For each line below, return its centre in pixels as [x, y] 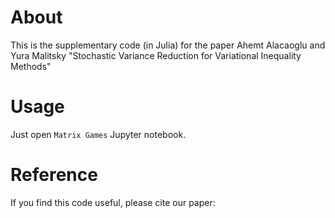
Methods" [31, 66]
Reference [54, 175]
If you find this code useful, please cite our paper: [113, 202]
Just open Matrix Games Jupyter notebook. [98, 134]
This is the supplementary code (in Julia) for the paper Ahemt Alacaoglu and [168, 45]
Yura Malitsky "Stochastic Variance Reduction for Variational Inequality [156, 55]
